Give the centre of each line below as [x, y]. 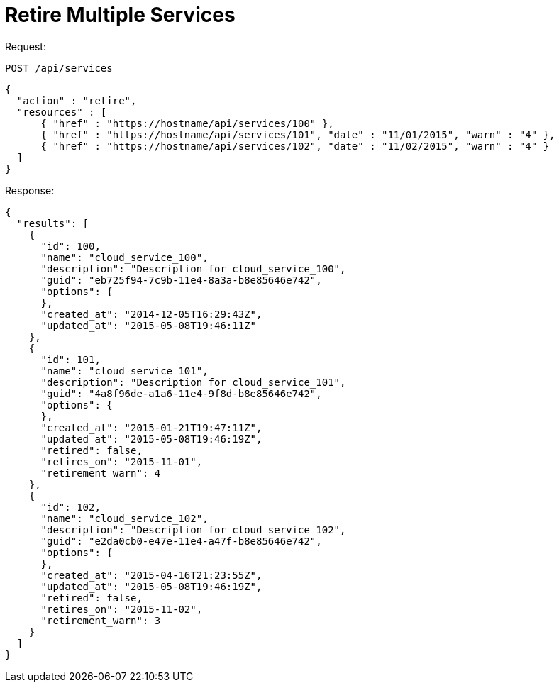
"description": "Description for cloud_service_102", [193, 529]
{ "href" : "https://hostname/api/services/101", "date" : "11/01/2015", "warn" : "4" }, [298, 134]
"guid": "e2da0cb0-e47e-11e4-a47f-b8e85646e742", [181, 541]
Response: [30, 190]
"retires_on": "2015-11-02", [122, 609]
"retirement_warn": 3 [101, 620]
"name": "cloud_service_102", [124, 518]
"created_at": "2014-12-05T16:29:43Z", [151, 314]
